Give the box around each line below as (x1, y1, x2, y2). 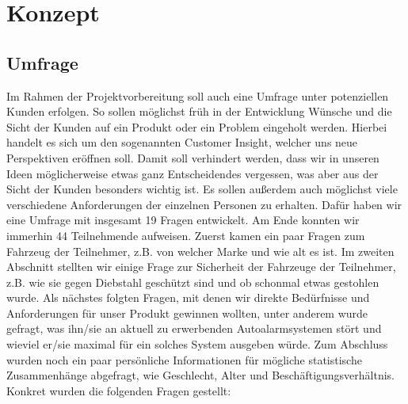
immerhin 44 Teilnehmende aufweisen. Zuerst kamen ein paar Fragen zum (6, 227, 365, 243)
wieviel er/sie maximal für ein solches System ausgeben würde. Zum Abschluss (6, 336, 388, 353)
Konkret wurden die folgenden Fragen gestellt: (6, 382, 231, 398)
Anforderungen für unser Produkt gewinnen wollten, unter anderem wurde (6, 304, 368, 321)
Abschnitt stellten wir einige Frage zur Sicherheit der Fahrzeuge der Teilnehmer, (6, 258, 396, 275)
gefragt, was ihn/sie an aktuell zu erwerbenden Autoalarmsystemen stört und (6, 320, 382, 337)
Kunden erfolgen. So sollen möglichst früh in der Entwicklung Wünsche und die (6, 103, 392, 120)
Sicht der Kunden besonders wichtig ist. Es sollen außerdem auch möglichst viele (6, 181, 398, 197)
